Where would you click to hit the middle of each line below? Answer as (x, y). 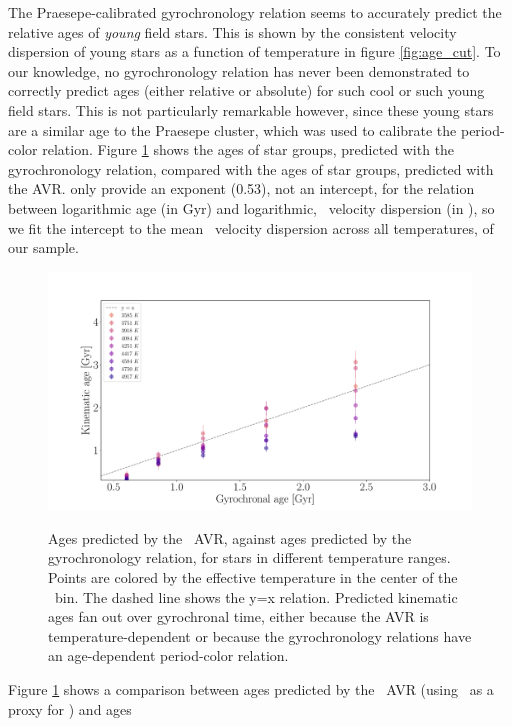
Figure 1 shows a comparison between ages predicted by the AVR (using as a (251, 688)
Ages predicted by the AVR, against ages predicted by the (230, 537)
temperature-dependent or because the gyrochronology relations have (260, 635)
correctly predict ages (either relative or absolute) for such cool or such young (246, 90)
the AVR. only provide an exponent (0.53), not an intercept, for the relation (241, 188)
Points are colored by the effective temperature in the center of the (253, 577)
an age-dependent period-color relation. (168, 655)
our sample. (43, 247)
